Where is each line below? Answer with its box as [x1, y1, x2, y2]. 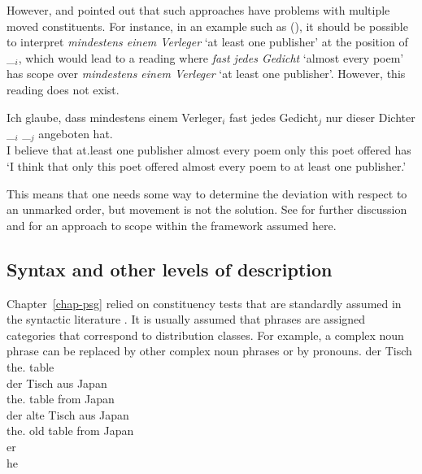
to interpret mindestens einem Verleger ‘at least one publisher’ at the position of [7, 33, 408, 50]
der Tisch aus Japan [7, 374, 107, 391]
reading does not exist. [7, 80, 120, 98]
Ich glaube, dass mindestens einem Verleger [7, 108, 223, 125]
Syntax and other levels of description [7, 256, 333, 281]
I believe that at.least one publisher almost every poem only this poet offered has [7, 141, 411, 159]
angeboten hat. [38, 125, 113, 142]
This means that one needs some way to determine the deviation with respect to [7, 185, 407, 202]
